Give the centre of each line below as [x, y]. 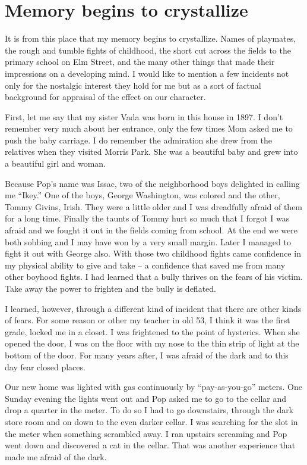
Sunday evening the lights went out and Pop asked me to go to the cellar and [146, 398]
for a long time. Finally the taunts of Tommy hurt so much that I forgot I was [147, 218]
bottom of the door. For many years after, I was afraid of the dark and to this [147, 355]
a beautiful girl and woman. [56, 163]
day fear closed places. [45, 366]
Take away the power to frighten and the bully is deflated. [110, 288]
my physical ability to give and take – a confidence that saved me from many [145, 265]
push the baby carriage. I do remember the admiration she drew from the [138, 140]
